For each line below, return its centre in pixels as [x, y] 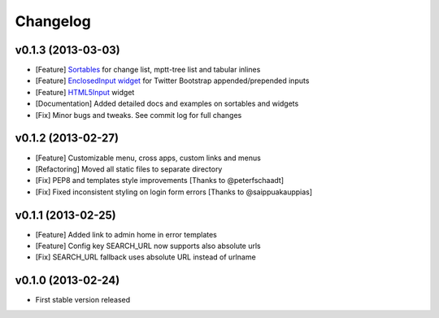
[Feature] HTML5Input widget [85, 92]
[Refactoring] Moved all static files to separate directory [129, 169]
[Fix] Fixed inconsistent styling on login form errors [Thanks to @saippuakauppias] [174, 192]
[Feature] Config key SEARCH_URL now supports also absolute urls [148, 246]
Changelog [53, 21]
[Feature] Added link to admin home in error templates [126, 234]
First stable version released [83, 300]
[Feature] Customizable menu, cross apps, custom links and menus [148, 158]
